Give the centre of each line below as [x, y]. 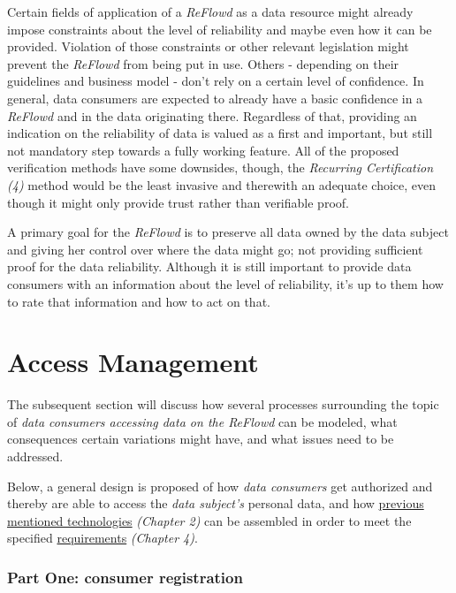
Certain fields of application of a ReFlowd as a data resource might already [210, 11]
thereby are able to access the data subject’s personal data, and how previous [216, 503]
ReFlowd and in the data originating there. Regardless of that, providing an [212, 115]
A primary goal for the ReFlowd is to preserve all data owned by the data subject [228, 232]
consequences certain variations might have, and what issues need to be [201, 439]
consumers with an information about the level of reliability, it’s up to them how [225, 283]
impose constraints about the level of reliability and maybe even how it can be [220, 29]
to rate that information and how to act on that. [139, 301]
